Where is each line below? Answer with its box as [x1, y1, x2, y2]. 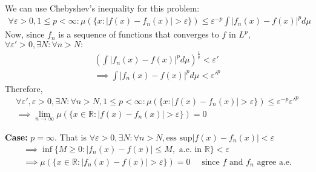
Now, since [5, 28, 45, 41]
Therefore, [5, 82, 43, 94]
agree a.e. [257, 157, 292, 167]
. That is [54, 131, 87, 144]
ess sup [166, 134, 193, 143]
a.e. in [179, 145, 202, 154]
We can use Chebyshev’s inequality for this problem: [5, 2, 200, 14]
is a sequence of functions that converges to [58, 28, 219, 41]
